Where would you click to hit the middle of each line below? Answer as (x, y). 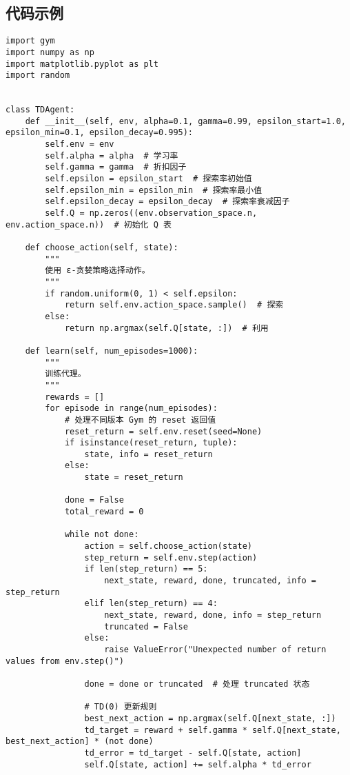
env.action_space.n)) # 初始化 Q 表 (89, 224)
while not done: (102, 535)
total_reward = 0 (104, 512)
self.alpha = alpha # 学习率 (112, 155)
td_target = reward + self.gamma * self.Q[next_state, (213, 730)
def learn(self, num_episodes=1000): (112, 351)
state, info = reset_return (148, 454)
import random (38, 76)
